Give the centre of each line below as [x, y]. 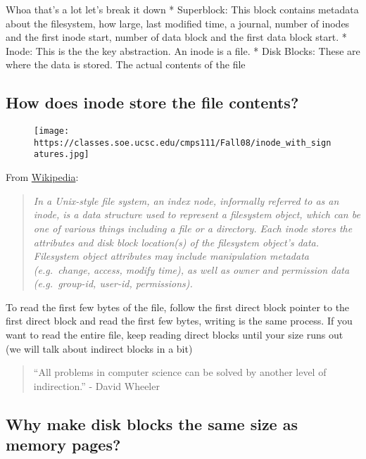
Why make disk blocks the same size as [152, 423]
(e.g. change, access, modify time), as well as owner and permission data [191, 269]
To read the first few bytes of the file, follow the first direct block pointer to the [178, 307]
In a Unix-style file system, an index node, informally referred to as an [186, 200]
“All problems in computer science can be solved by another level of [180, 372]
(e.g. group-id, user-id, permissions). [113, 283]
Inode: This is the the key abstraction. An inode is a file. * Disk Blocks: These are [183, 50]
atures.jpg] [62, 155]
